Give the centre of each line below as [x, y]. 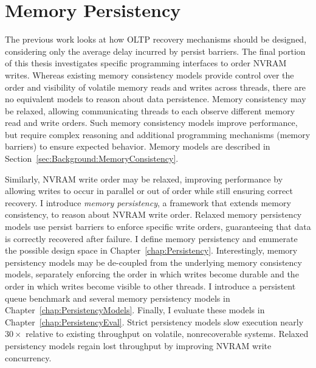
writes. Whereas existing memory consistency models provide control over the [149, 75]
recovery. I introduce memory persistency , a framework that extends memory [148, 202]
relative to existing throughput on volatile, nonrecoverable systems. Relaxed [167, 334]
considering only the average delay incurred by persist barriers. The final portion [155, 51]
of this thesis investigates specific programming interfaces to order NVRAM [146, 63]
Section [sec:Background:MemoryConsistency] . [92, 158]
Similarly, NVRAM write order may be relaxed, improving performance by [144, 179]
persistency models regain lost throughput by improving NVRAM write [138, 345]
